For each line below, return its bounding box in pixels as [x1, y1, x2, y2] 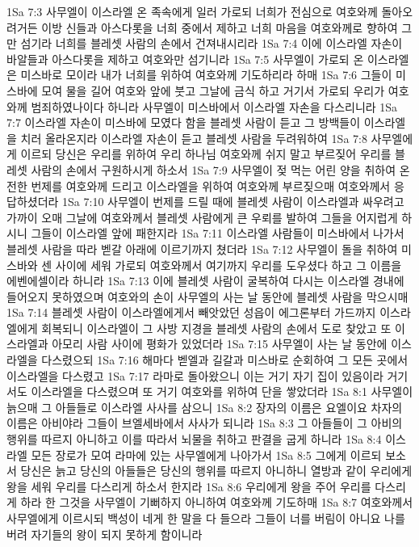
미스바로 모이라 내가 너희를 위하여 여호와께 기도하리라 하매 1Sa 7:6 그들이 [20, 66, 392, 83]
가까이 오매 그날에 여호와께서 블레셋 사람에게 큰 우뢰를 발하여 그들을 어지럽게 [6, 208, 398, 225]
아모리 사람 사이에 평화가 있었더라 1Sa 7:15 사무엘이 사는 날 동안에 [52, 335, 388, 352]
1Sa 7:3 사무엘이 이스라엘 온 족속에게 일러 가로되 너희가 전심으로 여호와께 [6, 3, 378, 19]
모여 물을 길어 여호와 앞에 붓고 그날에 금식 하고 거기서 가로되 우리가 [41, 82, 385, 99]
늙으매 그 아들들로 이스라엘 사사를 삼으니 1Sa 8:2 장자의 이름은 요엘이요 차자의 [6, 398, 403, 415]
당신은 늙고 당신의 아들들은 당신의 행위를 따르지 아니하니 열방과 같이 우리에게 [20, 462, 413, 479]
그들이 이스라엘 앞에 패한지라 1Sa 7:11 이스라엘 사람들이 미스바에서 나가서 [31, 225, 404, 242]
